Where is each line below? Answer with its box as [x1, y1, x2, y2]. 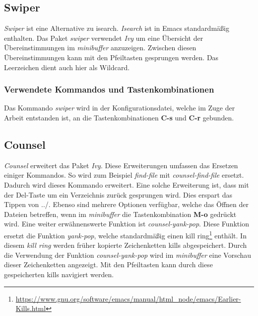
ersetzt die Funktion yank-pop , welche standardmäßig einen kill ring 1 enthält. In [4, 228, 247, 240]
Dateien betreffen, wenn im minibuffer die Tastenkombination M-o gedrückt [4, 209, 237, 219]
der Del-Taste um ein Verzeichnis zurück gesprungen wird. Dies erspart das [4, 189, 232, 200]
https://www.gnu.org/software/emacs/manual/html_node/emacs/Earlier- [15, 293, 241, 304]
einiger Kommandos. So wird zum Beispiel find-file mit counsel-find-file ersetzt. [4, 170, 244, 180]
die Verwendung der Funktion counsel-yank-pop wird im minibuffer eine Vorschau [4, 249, 252, 260]
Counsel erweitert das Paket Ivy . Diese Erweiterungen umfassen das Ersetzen [4, 160, 238, 170]
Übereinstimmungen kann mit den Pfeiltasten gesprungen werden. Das [4, 52, 219, 62]
